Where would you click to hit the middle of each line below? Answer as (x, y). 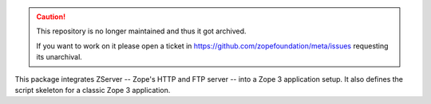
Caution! (51, 17)
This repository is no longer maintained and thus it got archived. (141, 31)
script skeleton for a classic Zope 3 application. (93, 90)
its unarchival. (59, 57)
